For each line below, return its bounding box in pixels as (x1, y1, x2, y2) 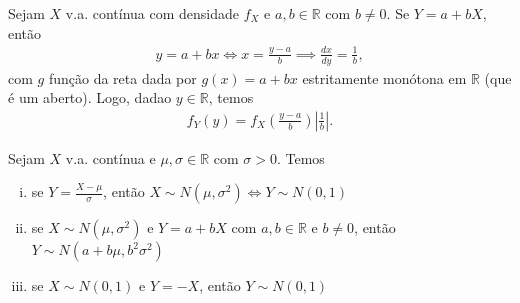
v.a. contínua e (65, 147, 156, 168)
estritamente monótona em (302, 67, 467, 88)
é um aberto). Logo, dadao (8, 87, 172, 108)
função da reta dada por (48, 67, 197, 88)
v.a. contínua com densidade (65, 3, 240, 23)
